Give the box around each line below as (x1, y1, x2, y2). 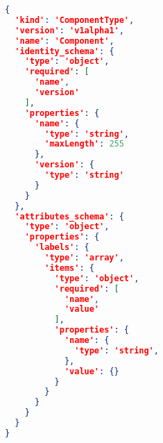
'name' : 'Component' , (15, 35, 114, 46)
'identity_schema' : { (15, 46, 114, 56)
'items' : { (44, 262, 94, 273)
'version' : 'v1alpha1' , (15, 25, 124, 35)
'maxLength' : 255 (44, 139, 124, 149)
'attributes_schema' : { (15, 211, 124, 221)
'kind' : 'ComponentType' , (15, 15, 135, 25)
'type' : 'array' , (44, 253, 124, 262)
